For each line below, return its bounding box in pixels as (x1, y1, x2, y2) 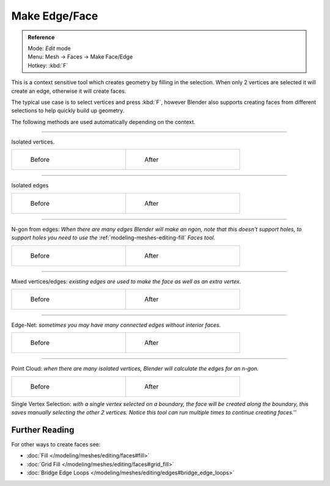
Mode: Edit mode (28, 45, 71, 52)
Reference (28, 34, 55, 41)
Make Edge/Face (11, 9, 98, 23)
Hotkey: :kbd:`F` (28, 62, 68, 69)
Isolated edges (11, 182, 49, 189)
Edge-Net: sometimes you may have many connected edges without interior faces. (11, 321, 221, 329)
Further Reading (11, 425, 75, 435)
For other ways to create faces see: (11, 441, 101, 448)
